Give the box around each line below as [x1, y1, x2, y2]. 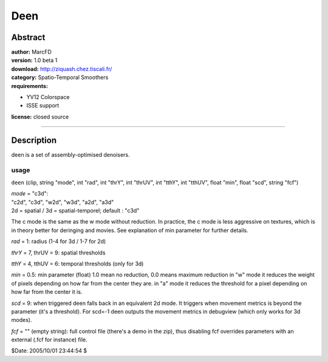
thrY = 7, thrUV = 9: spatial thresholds [11, 249, 106, 256]
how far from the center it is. [11, 289, 83, 296]
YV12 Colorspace [26, 94, 70, 101]
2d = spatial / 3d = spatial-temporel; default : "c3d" [11, 207, 140, 214]
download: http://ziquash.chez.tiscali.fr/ [11, 65, 112, 72]
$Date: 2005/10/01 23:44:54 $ [11, 347, 87, 355]
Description [11, 135, 57, 145]
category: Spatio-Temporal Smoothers [11, 73, 109, 81]
